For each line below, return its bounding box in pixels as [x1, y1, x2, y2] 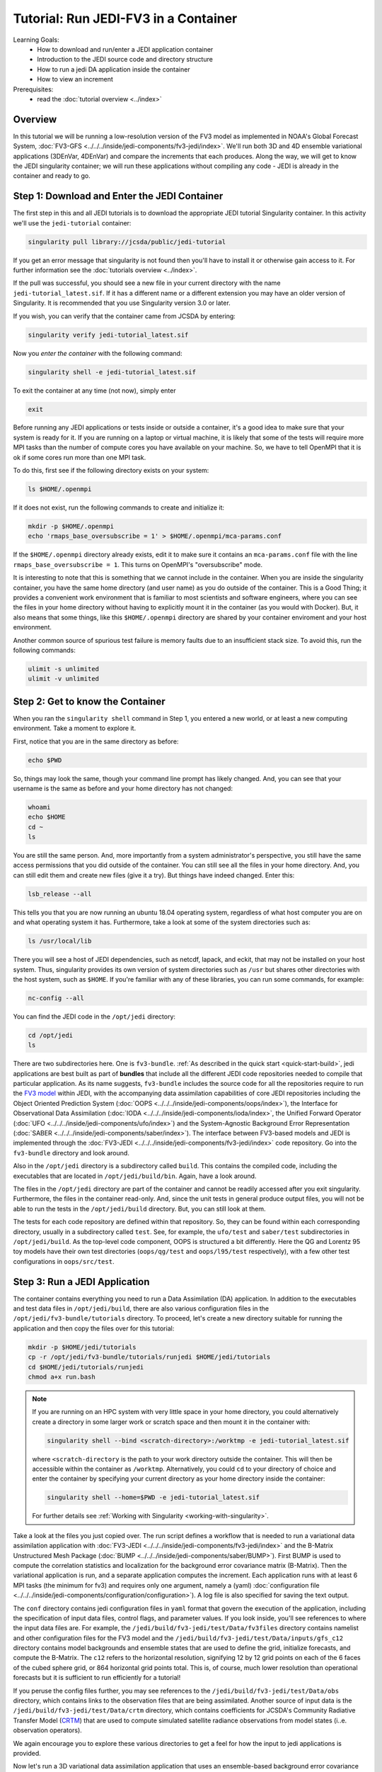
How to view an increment [37, 75, 113, 84]
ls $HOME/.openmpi [28, 486, 92, 493]
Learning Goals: [13, 35, 59, 44]
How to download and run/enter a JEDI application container [37, 45, 214, 53]
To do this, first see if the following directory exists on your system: [13, 466, 209, 475]
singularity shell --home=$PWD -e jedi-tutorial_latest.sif [47, 1493, 260, 1502]
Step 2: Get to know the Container [13, 695, 166, 707]
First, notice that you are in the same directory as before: [13, 737, 179, 746]
